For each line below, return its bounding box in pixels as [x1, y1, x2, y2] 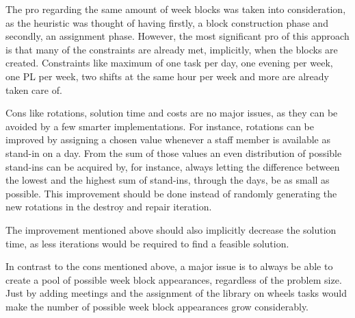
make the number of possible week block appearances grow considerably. [5, 299, 309, 313]
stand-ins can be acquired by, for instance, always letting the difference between [5, 159, 340, 173]
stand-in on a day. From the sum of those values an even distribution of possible [5, 145, 342, 160]
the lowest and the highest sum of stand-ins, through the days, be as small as [5, 173, 330, 187]
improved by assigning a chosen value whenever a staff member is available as [5, 132, 330, 147]
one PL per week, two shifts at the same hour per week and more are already [5, 69, 329, 83]
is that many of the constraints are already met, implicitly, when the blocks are [5, 42, 338, 56]
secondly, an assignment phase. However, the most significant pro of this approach [5, 29, 350, 43]
